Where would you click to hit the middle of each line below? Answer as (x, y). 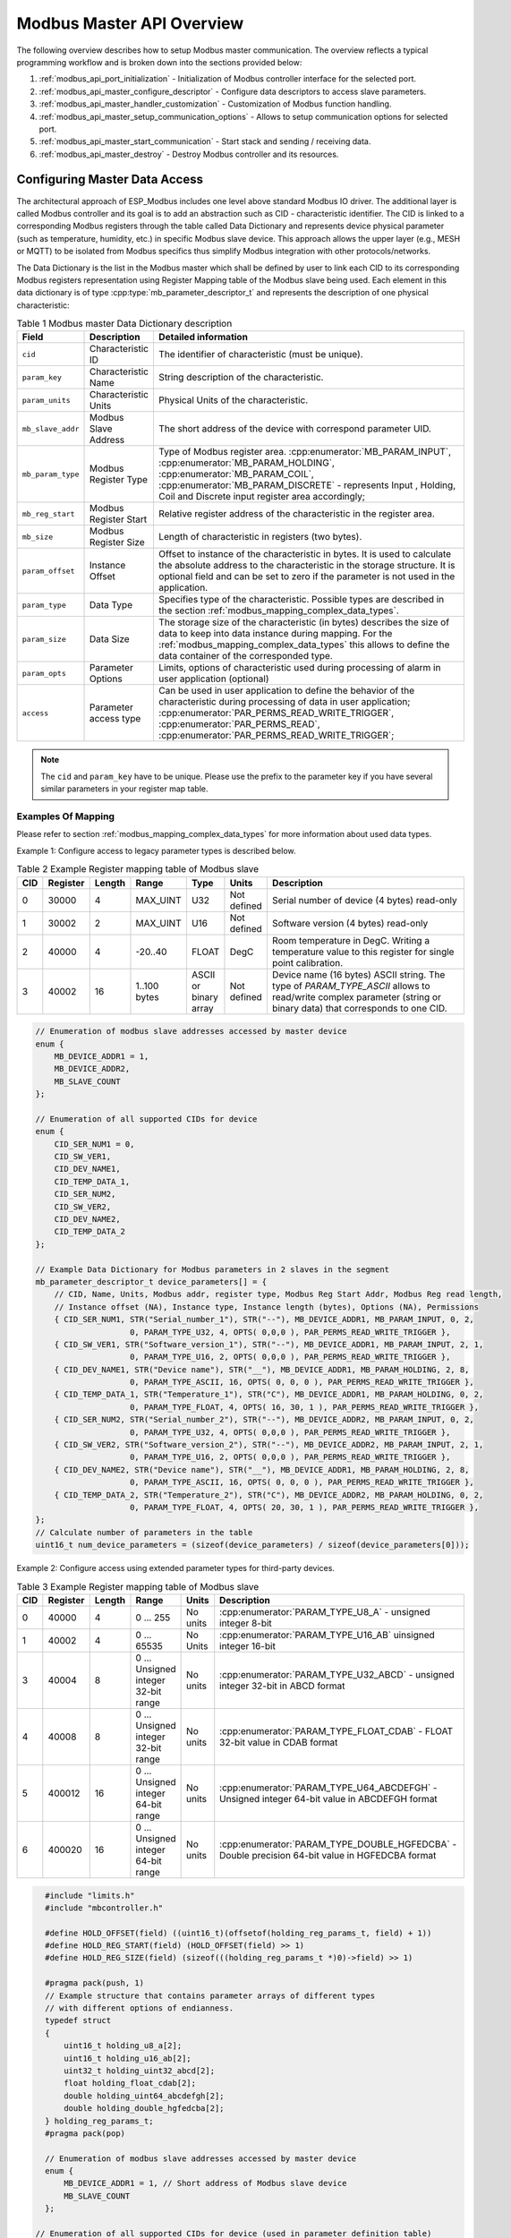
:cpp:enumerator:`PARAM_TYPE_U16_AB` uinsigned (328, 1635)
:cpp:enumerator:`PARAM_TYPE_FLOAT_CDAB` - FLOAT (336, 1730)
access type (115, 719)
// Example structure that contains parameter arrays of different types (210, 1995)
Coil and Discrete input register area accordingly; (262, 497)
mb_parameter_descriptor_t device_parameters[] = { (151, 1281)
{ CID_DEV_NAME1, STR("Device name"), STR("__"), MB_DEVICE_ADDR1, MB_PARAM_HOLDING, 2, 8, (262, 1369)
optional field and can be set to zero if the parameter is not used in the (307, 577)
